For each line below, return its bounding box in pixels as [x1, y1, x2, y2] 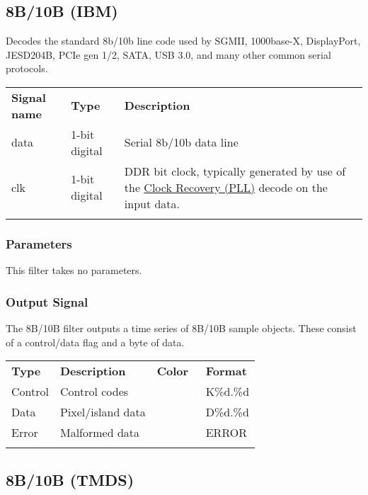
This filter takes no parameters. [6, 263, 142, 278]
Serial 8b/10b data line [124, 134, 238, 151]
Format [205, 363, 247, 380]
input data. [124, 195, 180, 212]
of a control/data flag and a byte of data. [6, 334, 185, 349]
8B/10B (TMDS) [6, 468, 134, 490]
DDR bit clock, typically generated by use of [124, 162, 346, 179]
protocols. [6, 61, 48, 76]
